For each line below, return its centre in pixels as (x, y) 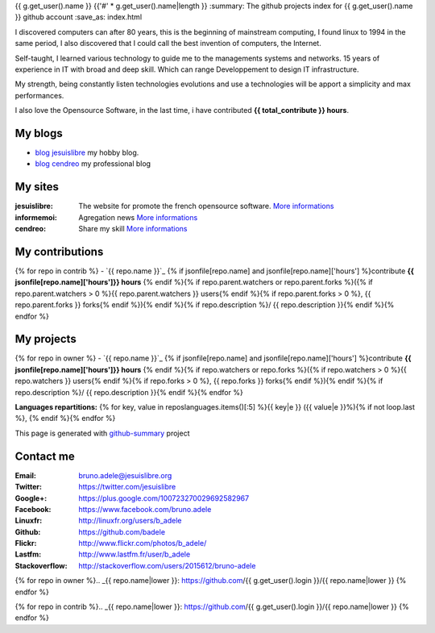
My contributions (59, 251)
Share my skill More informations (133, 229)
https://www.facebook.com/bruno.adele (145, 509)
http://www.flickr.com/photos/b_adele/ (143, 543)
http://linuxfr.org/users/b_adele (130, 521)
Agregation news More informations (138, 217)
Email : (25, 475)
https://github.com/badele (122, 531)
